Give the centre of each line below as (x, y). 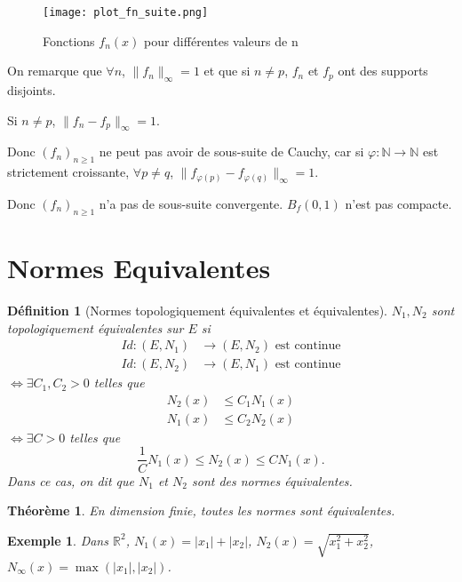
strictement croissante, (68, 172)
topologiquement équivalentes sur (96, 327)
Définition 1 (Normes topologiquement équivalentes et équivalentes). (198, 310)
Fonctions (69, 40)
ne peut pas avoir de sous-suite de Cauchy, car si (231, 151)
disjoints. (32, 90)
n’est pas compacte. (398, 204)
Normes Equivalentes (139, 268)
